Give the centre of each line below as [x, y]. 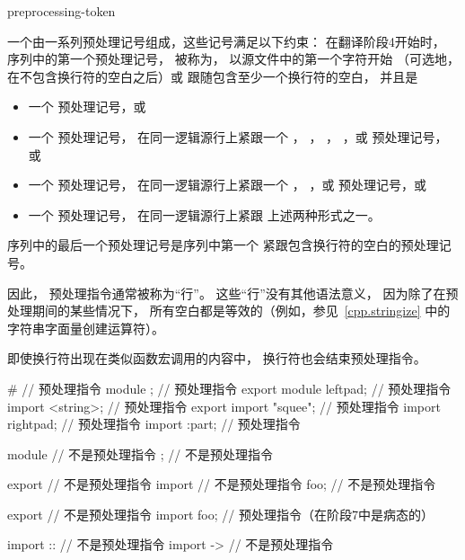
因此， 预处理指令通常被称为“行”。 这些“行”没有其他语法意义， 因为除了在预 [233, 293]
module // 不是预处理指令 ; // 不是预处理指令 [140, 453]
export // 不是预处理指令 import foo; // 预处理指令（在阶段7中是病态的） [220, 514]
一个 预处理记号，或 [87, 107]
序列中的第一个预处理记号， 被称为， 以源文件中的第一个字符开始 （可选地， [233, 59]
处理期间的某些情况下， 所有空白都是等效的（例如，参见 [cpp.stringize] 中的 [229, 311]
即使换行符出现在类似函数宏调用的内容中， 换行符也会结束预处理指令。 [217, 358]
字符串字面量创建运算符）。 [86, 328]
